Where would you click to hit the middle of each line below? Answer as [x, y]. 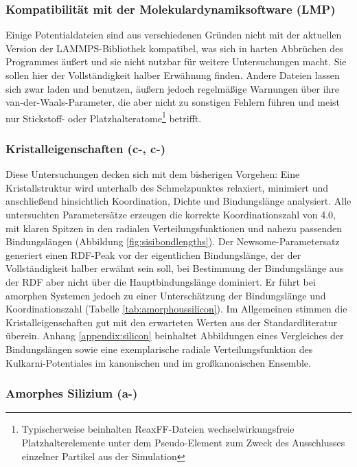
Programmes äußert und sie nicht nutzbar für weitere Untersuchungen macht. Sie [176, 61]
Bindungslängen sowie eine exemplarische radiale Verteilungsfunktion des [159, 349]
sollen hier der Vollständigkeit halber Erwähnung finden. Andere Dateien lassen [173, 75]
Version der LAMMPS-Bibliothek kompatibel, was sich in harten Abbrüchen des [174, 48]
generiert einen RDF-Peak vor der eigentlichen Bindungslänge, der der [153, 254]
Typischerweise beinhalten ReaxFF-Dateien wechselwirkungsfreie [158, 429]
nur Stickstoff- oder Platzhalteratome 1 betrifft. [104, 117]
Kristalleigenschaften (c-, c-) [85, 148]
